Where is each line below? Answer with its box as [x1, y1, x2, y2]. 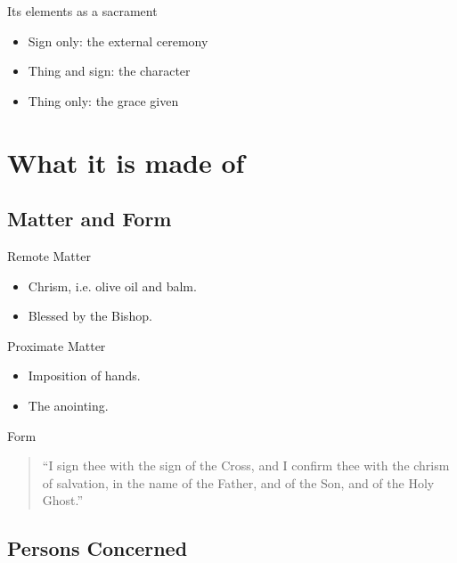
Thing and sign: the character [28, 61, 191, 80]
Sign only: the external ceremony [28, 31, 208, 50]
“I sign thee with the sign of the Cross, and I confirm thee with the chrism [42, 456, 450, 475]
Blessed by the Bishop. [28, 306, 152, 325]
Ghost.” [42, 491, 84, 510]
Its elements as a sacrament [7, 2, 158, 20]
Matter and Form [7, 205, 172, 233]
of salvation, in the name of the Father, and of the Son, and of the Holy [42, 473, 435, 492]
